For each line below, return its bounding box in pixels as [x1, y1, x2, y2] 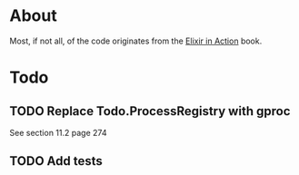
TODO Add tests [9, 153, 103, 169]
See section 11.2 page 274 [9, 127, 107, 138]
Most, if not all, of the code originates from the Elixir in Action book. [9, 35, 263, 46]
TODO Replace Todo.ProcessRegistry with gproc [9, 103, 291, 119]
